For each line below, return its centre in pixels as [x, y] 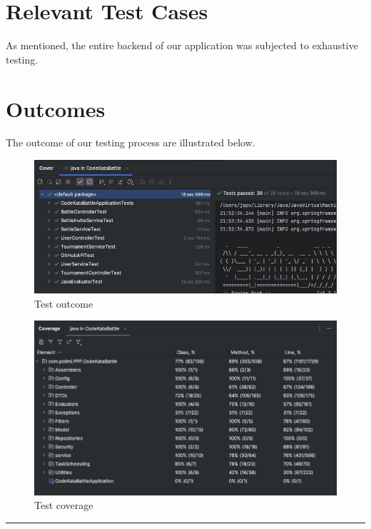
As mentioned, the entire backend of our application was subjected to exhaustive [182, 45]
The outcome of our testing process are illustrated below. [131, 142]
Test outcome [64, 303]
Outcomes [56, 108]
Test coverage [64, 505]
